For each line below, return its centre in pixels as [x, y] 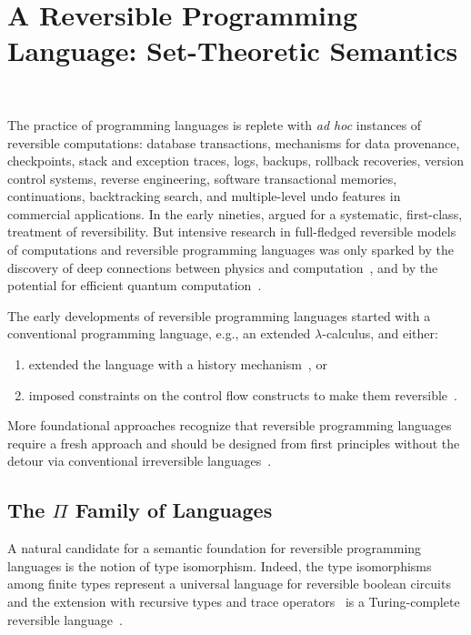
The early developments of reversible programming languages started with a [219, 315]
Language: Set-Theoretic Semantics [233, 50]
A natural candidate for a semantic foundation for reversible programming [215, 548]
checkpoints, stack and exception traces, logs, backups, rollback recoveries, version [235, 161]
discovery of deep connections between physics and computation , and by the [223, 267]
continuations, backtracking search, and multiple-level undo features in [204, 196]
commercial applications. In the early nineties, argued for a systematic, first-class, [235, 213]
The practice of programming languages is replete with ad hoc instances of [215, 124]
